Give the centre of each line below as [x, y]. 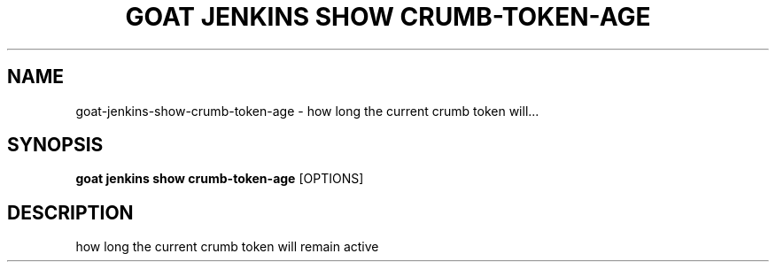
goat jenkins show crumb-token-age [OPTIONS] [220, 179]
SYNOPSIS [55, 145]
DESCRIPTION [70, 212]
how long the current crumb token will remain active [227, 247]
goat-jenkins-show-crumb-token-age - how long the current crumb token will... [307, 111]
